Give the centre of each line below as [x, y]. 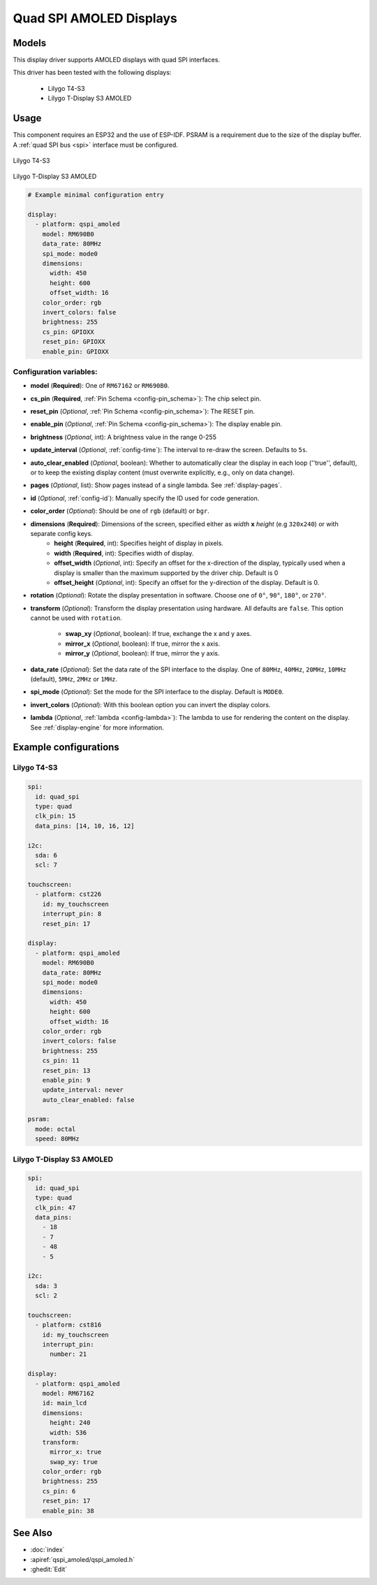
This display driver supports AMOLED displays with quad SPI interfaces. [116, 60]
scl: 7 [46, 865]
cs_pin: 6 [59, 1491]
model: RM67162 [68, 1393]
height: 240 [70, 1423]
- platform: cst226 [68, 894]
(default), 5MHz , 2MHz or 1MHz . [74, 679]
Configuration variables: [55, 372]
